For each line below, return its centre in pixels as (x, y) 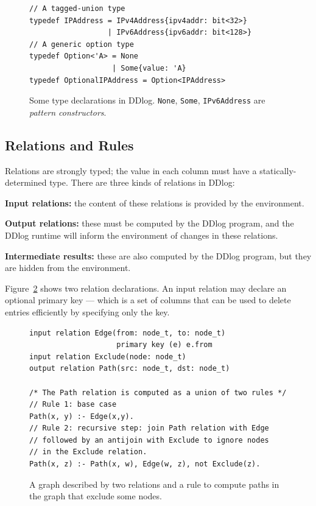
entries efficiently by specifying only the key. (87, 311)
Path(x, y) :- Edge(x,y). (82, 416)
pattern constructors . (68, 112)
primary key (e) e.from (164, 345)
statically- (278, 170)
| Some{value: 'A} (149, 68)
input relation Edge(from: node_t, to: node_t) (128, 333)
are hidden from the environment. (68, 268)
